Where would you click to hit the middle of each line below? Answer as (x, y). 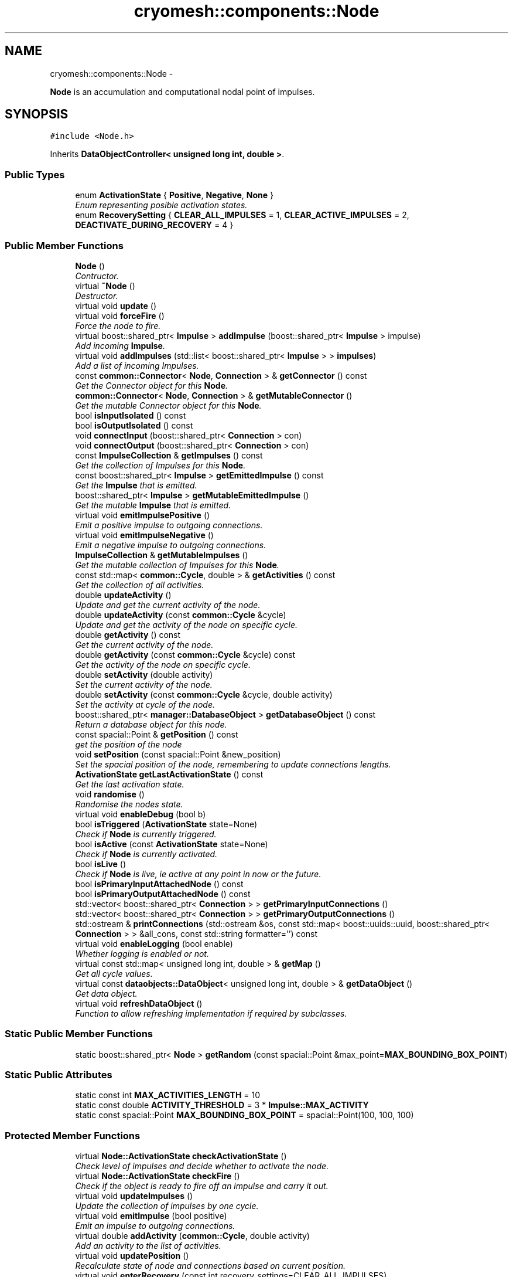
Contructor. (97, 276)
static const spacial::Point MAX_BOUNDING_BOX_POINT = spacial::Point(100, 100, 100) (244, 1115)
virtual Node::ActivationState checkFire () (158, 1176)
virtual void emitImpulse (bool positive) (151, 1216)
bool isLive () (101, 864)
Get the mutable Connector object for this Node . (168, 405)
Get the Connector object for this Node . (152, 385)
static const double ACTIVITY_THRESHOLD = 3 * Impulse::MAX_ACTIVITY (222, 1105)
